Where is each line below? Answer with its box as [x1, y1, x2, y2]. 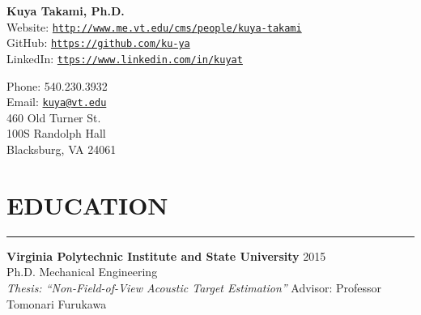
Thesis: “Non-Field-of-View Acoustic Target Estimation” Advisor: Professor [6, 279, 382, 296]
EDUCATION [6, 188, 168, 221]
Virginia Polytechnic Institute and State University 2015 [6, 247, 326, 264]
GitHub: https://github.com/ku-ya [6, 34, 190, 51]
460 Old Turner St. [6, 109, 101, 126]
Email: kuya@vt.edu [6, 93, 107, 110]
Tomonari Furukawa [6, 295, 107, 312]
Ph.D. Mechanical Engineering [6, 263, 158, 280]
